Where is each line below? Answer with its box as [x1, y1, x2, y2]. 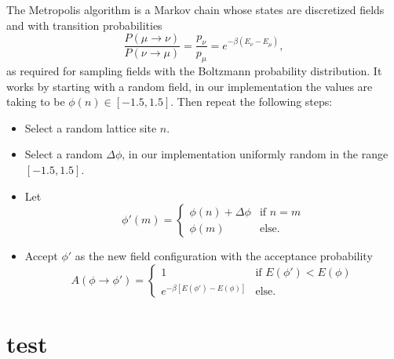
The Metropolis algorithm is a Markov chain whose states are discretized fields [6, 2, 385, 17]
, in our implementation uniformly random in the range [122, 146, 389, 162]
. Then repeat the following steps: [170, 93, 333, 110]
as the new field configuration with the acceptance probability [75, 248, 373, 264]
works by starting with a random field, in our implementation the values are [6, 78, 373, 94]
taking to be [6, 93, 65, 110]
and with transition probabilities [6, 16, 162, 33]
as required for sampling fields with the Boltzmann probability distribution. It [6, 63, 382, 79]
